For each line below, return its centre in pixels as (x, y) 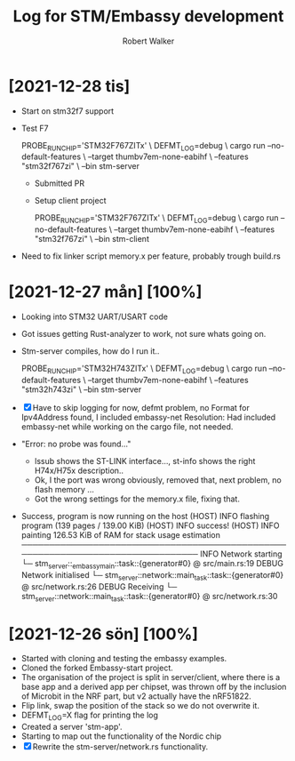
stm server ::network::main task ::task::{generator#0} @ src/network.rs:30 (149, 597)
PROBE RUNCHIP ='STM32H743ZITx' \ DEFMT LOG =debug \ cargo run (144, 369)
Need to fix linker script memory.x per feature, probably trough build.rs (151, 256)
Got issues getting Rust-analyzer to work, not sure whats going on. (144, 334)
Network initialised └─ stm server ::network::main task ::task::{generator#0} (152, 576)
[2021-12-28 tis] (69, 86)
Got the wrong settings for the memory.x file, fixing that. (137, 499)
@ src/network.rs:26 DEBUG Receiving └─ (99, 586)
